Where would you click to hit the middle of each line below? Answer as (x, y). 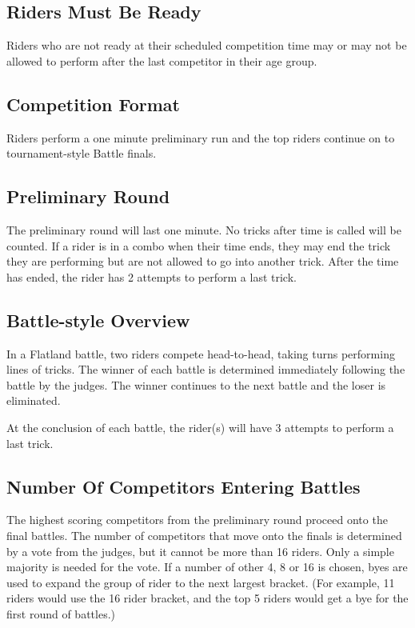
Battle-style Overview (98, 320)
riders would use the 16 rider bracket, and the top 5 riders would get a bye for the (207, 598)
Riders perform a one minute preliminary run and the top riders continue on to (201, 137)
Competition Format (93, 104)
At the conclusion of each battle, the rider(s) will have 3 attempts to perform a (200, 427)
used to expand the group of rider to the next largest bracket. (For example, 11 (201, 582)
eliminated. (34, 400)
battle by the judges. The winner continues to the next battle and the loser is (196, 384)
